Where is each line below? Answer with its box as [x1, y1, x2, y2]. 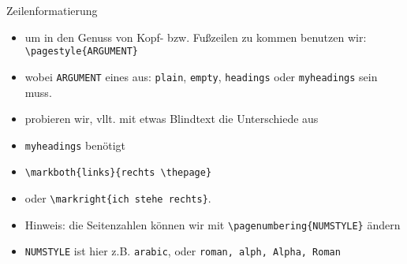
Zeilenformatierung [6, 2, 98, 18]
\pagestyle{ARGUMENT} [24, 46, 138, 58]
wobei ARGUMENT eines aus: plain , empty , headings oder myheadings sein [24, 68, 378, 84]
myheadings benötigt [24, 136, 126, 153]
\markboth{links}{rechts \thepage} [24, 167, 212, 179]
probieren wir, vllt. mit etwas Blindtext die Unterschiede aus [24, 110, 319, 127]
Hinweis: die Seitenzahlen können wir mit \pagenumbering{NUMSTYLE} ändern [24, 216, 401, 232]
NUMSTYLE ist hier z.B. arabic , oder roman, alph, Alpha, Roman [24, 243, 341, 259]
